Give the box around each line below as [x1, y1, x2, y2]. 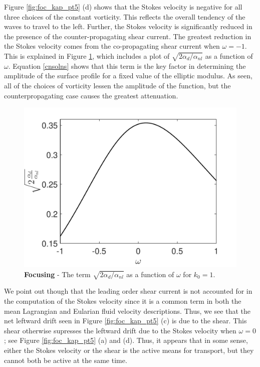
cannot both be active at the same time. [4, 354, 127, 365]
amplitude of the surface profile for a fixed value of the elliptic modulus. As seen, [4, 70, 252, 81]
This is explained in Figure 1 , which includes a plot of [4, 50, 170, 61]
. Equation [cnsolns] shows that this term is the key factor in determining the [8, 60, 246, 71]
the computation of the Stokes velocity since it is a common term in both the [4, 296, 241, 306]
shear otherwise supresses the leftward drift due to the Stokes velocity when [4, 325, 236, 335]
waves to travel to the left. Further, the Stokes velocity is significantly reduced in [4, 21, 252, 32]
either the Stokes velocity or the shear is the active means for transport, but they [4, 345, 254, 355]
